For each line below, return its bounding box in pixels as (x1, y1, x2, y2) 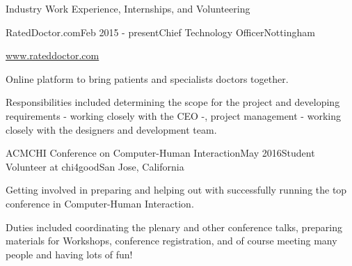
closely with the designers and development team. (6, 122, 217, 136)
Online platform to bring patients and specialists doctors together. (6, 71, 289, 86)
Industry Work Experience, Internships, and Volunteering (6, 1, 250, 15)
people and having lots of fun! (6, 247, 133, 261)
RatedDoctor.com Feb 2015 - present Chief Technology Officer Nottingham (6, 24, 315, 39)
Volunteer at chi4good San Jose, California (6, 159, 184, 173)
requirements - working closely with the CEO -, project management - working (6, 108, 341, 123)
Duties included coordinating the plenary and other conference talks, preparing (6, 219, 343, 234)
